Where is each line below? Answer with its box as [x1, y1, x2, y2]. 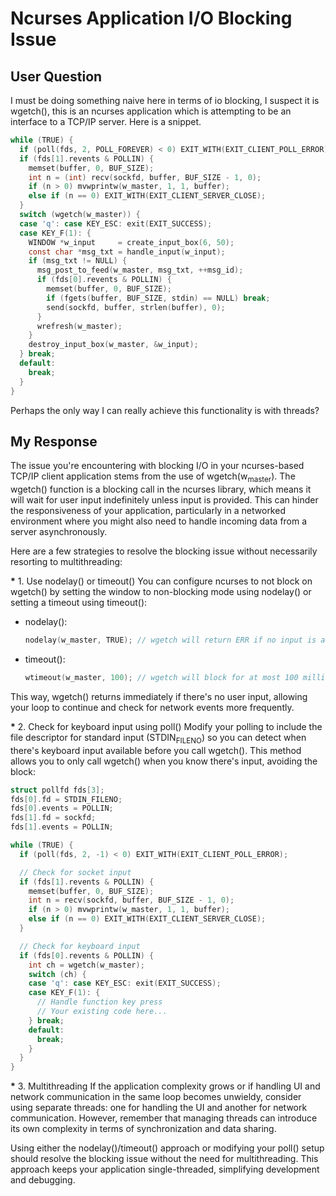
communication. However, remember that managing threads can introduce [10, 1112, 318, 1124]
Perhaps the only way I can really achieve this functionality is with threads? [10, 404, 320, 416]
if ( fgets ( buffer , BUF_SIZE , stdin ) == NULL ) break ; [46, 293, 271, 303]
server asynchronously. [10, 526, 108, 538]
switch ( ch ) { [28, 969, 87, 979]
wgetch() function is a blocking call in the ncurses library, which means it [10, 483, 312, 496]
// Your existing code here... [36, 1007, 168, 1017]
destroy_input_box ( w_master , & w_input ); [28, 340, 199, 350]
